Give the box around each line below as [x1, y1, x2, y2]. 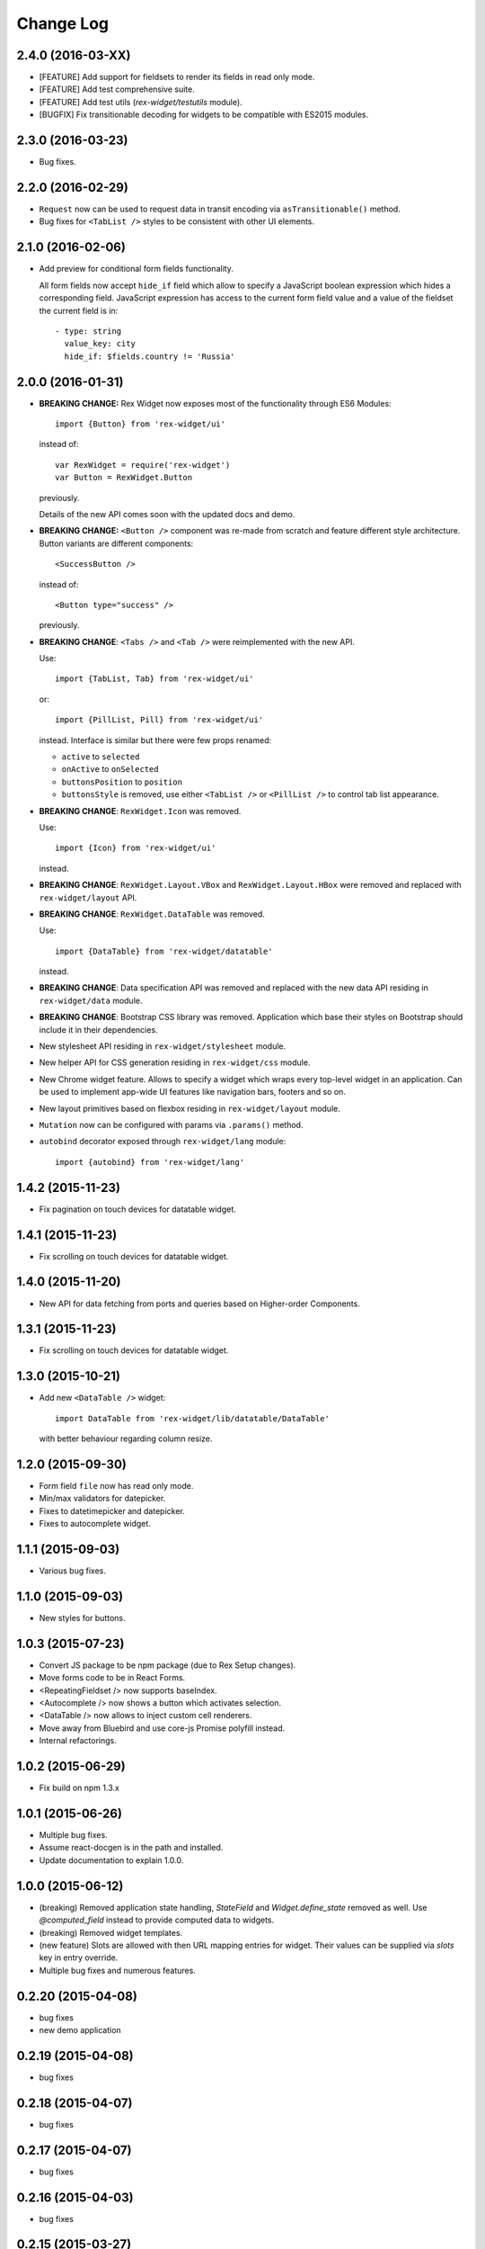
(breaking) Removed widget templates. [39, 1927, 183, 1938]
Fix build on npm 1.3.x [39, 1782, 120, 1794]
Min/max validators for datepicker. [39, 1493, 166, 1504]
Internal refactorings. [39, 1735, 117, 1746]
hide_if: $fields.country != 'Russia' [64, 351, 235, 362]
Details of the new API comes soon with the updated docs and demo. [39, 508, 295, 519]
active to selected [61, 751, 140, 762]
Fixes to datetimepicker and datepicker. [39, 1505, 185, 1516]
